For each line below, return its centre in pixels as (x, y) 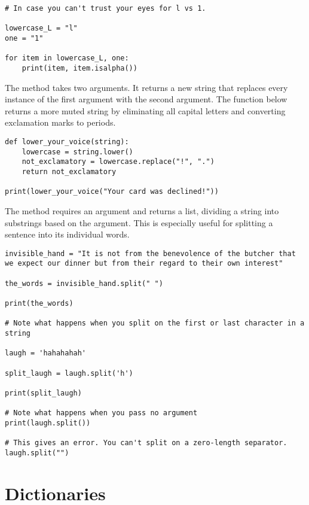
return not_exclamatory (69, 171)
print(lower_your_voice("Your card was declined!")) (112, 192)
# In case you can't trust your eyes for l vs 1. (105, 8)
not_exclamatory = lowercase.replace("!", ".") (118, 162)
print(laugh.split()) (48, 423)
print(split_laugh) (43, 393)
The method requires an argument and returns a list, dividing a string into (142, 210)
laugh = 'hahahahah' (46, 353)
